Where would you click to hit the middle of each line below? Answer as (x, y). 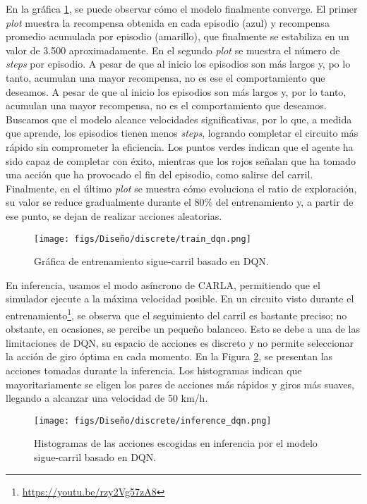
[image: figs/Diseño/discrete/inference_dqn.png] (153, 420)
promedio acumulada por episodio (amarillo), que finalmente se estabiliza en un (178, 36)
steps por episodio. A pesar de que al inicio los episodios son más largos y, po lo (178, 64)
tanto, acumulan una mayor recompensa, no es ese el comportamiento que (166, 77)
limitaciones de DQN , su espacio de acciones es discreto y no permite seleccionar (180, 342)
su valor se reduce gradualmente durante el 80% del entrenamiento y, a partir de (180, 202)
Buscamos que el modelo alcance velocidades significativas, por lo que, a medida (179, 119)
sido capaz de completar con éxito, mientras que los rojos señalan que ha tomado (181, 160)
